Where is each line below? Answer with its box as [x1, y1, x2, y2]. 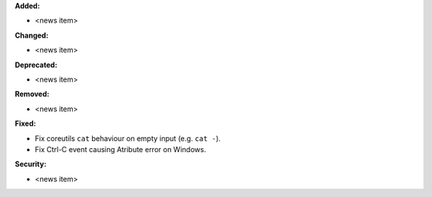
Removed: [14, 89, 50, 99]
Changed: [14, 30, 49, 40]
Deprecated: [14, 60, 58, 70]
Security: [14, 159, 47, 169]
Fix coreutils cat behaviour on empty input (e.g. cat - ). [34, 133, 222, 143]
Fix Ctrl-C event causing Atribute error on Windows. [34, 144, 206, 154]
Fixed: [14, 119, 36, 128]
